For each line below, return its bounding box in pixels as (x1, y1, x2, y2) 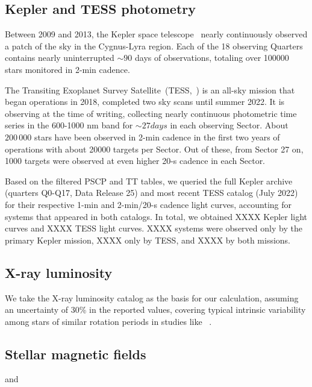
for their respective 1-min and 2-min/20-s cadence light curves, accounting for (5, 198, 292, 210)
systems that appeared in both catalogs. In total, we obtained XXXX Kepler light (5, 210, 308, 222)
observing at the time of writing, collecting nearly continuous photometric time (5, 107, 297, 119)
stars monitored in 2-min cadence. (5, 63, 130, 75)
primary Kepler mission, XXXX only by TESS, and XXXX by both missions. (5, 233, 291, 246)
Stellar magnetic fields (5, 344, 146, 363)
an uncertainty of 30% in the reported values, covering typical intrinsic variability (5, 303, 306, 316)
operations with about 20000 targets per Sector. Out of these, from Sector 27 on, (5, 142, 304, 155)
